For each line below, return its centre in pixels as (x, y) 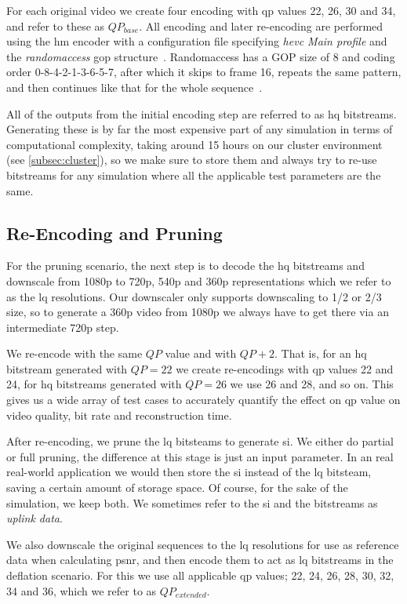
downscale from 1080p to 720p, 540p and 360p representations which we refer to (199, 280)
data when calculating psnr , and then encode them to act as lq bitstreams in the (200, 560)
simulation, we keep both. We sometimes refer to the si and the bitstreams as (192, 502)
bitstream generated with (67, 368)
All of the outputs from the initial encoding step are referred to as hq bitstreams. (202, 113)
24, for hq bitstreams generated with (94, 384)
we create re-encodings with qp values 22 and (285, 368)
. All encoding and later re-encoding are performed (261, 25)
